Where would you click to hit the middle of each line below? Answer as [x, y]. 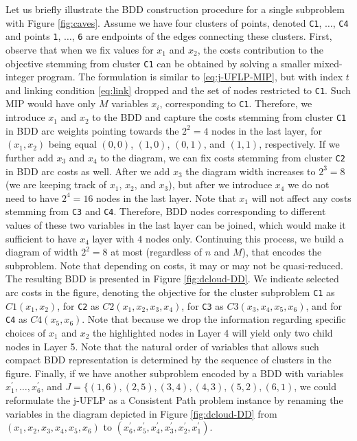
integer [20, 77]
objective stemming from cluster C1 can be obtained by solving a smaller [158, 63]
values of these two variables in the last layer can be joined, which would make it [176, 225]
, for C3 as [203, 305]
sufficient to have [41, 238]
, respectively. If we [299, 144]
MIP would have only [51, 103]
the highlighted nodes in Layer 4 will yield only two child [213, 332]
